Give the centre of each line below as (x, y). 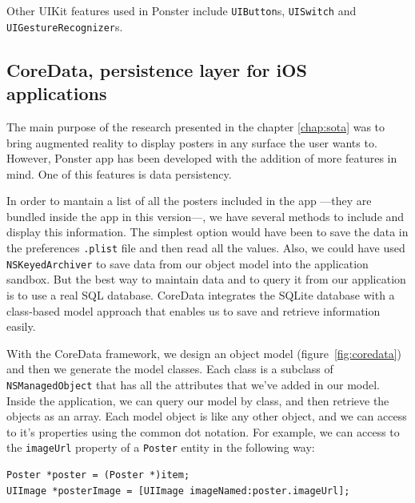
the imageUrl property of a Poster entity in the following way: (161, 447)
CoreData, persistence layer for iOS (157, 69)
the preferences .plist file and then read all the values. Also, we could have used (206, 248)
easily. (21, 326)
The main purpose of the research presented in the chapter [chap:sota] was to (196, 126)
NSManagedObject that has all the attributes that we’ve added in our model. (193, 384)
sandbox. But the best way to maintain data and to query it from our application (206, 279)
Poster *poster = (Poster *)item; (98, 475)
